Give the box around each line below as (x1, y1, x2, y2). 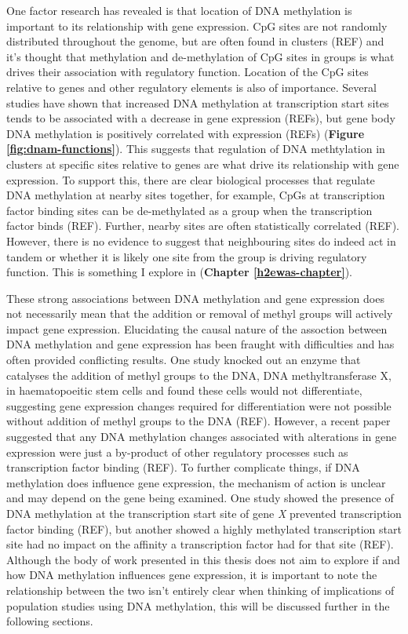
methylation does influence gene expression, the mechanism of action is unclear (6, 474, 386, 490)
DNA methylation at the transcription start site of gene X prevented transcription (6, 505, 402, 521)
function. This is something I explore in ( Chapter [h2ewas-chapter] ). (6, 264, 352, 280)
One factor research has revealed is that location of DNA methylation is (6, 2, 352, 18)
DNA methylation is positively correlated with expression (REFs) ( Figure (6, 125, 365, 141)
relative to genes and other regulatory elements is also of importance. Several (6, 78, 377, 95)
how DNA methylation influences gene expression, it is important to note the (6, 567, 377, 583)
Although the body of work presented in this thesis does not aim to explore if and (6, 551, 400, 567)
